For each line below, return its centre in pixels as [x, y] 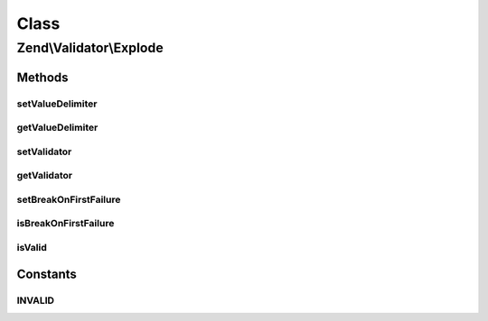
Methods [42, 77]
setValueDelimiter [57, 104]
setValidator [44, 151]
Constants [47, 274]
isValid [32, 247]
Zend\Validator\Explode [90, 48]
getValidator [44, 176]
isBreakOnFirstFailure [66, 224]
